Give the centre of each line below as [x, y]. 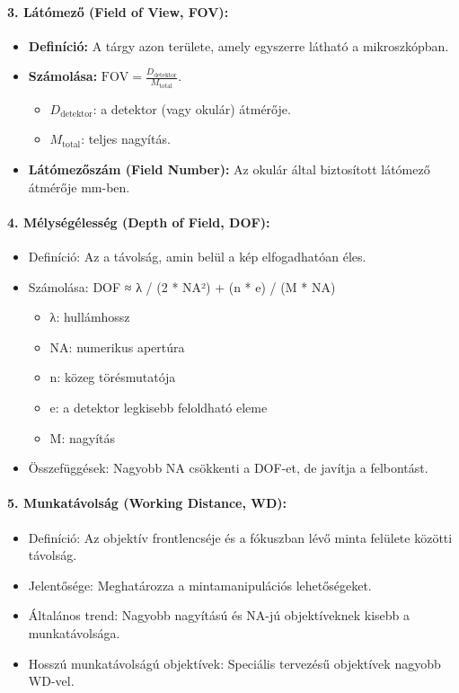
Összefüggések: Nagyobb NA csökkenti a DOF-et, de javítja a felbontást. [228, 468]
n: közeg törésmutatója [113, 377]
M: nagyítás [83, 437]
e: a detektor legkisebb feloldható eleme [159, 407]
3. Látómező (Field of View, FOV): [118, 11]
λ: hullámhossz [90, 317]
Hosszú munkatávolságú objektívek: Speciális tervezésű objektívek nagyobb [234, 663]
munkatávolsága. [74, 632]
